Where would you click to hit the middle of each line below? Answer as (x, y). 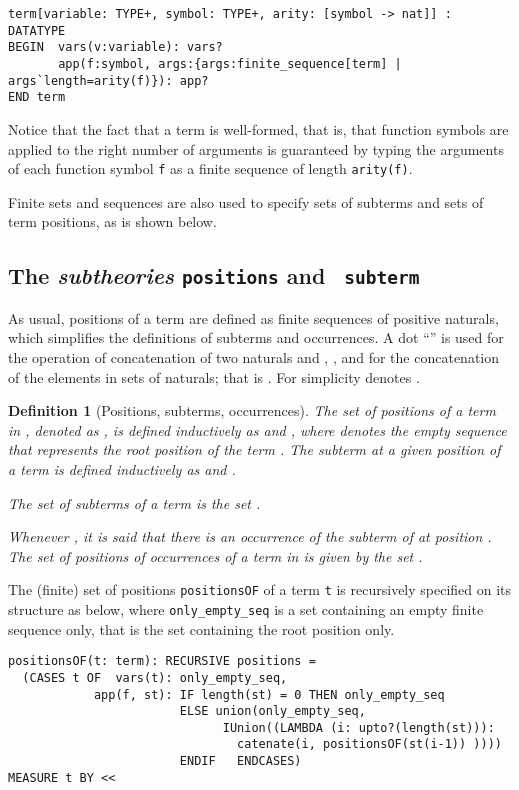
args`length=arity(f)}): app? (108, 80)
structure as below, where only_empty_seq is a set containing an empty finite (246, 608)
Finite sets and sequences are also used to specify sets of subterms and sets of (246, 201)
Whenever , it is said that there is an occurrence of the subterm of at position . (250, 536)
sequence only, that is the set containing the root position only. (201, 628)
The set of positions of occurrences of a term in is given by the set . (215, 555)
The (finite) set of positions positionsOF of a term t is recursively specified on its (260, 589)
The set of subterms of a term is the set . (134, 502)
